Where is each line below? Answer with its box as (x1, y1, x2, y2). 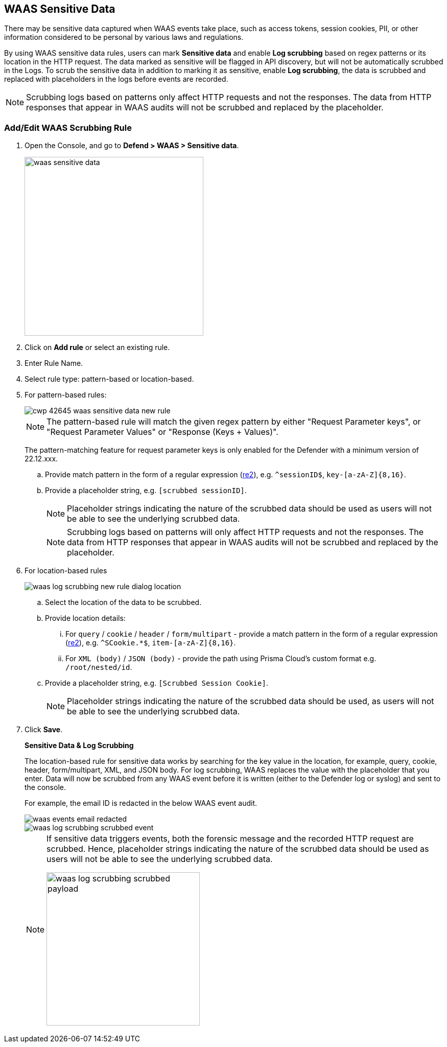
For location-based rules (25, 566, 107, 575)
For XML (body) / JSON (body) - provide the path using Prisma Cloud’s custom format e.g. (65, 654, 377, 663)
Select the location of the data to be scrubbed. (45, 598, 202, 607)
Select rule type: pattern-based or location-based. (25, 375, 194, 384)
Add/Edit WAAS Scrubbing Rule (4, 122, 132, 133)
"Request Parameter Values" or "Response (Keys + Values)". (46, 427, 278, 437)
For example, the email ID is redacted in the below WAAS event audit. (25, 799, 257, 808)
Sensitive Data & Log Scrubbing (25, 741, 134, 750)
